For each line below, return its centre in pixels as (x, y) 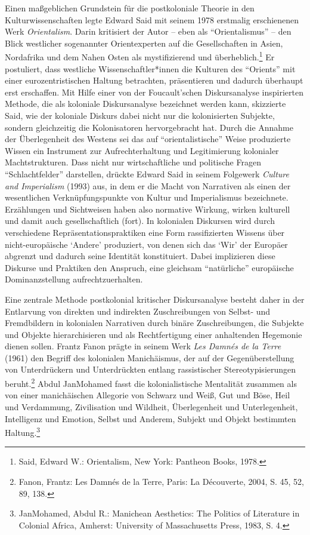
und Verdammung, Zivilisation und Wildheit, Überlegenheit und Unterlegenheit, (151, 406)
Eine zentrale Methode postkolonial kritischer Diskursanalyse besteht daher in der (155, 299)
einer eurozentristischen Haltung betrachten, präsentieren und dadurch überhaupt (154, 80)
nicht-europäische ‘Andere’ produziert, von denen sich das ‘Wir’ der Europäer (146, 244)
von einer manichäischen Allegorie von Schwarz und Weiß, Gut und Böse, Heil (148, 395)
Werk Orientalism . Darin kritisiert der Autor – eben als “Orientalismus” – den (148, 31)
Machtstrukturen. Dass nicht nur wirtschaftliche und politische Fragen (133, 162)
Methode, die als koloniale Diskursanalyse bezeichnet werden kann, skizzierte (145, 104)
